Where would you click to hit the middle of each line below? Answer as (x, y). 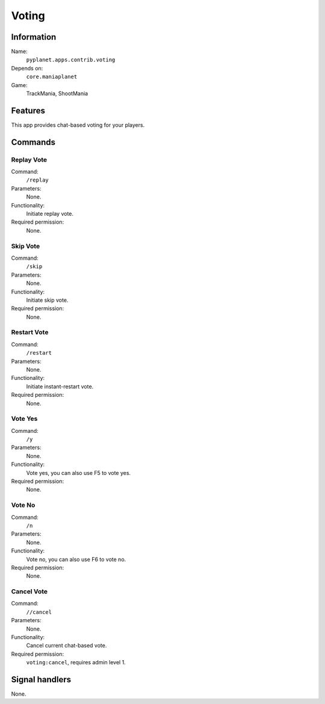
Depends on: (27, 68)
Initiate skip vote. (47, 300)
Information (34, 37)
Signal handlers (41, 680)
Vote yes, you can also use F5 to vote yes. (79, 473)
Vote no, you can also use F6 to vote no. (76, 559)
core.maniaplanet (52, 77)
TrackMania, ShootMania (57, 94)
